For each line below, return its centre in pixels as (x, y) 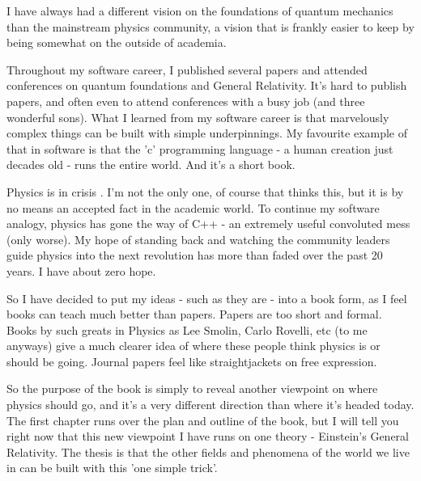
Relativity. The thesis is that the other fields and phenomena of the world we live (208, 451)
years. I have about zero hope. (81, 270)
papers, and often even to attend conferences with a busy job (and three (186, 101)
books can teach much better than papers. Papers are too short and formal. (194, 314)
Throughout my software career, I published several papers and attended (187, 69)
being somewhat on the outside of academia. (117, 42)
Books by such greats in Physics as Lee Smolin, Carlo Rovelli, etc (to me (187, 329)
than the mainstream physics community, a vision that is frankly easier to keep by (210, 26)
